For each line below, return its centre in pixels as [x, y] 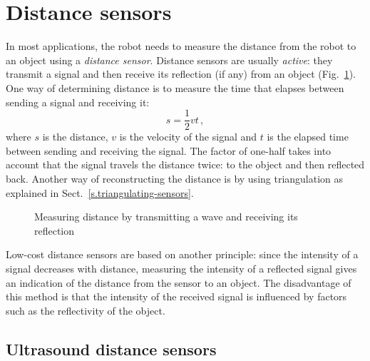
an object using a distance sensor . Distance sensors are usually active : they [169, 60]
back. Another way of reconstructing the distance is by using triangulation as [175, 178]
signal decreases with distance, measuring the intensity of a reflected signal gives [181, 268]
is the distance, [75, 137]
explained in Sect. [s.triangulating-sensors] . [100, 192]
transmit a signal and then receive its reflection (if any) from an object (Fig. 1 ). [181, 74]
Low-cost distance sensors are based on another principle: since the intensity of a [182, 254]
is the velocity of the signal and [188, 137]
